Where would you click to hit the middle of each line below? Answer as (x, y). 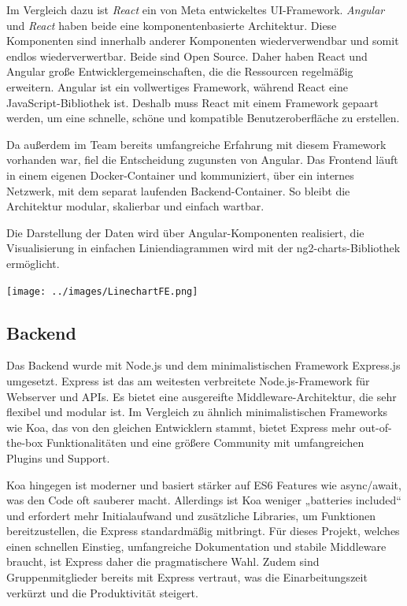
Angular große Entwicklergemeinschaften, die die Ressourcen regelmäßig (180, 71)
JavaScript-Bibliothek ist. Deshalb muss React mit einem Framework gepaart (192, 102)
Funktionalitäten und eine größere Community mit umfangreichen (205, 442)
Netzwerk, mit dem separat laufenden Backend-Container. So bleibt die (178, 190)
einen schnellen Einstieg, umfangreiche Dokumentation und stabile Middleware (196, 546)
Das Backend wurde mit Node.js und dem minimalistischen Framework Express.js (203, 365)
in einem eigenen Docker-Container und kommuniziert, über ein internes (180, 175)
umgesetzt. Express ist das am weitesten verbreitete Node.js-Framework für (188, 380)
